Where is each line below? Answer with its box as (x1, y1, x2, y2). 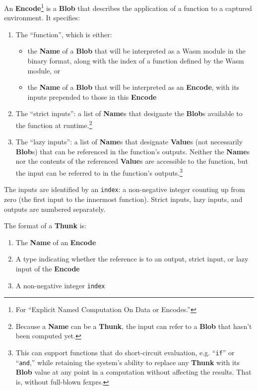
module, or (27, 65, 61, 75)
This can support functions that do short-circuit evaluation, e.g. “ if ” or (15, 347, 235, 357)
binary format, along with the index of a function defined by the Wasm (27, 56, 244, 66)
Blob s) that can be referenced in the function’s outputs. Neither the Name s (15, 146, 250, 156)
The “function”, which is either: (15, 29, 112, 39)
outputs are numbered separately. (4, 203, 106, 214)
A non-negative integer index (15, 280, 105, 290)
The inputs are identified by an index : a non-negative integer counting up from (4, 184, 245, 195)
